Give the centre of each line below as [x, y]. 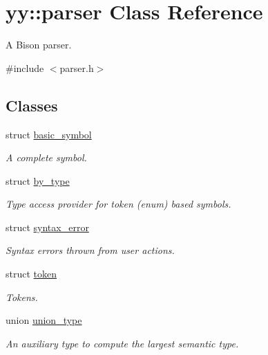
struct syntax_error [47, 227]
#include [25, 67]
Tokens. [22, 297]
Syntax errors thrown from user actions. [90, 250]
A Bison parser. [39, 45]
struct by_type [38, 180]
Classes [32, 105]
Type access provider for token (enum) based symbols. [118, 204]
